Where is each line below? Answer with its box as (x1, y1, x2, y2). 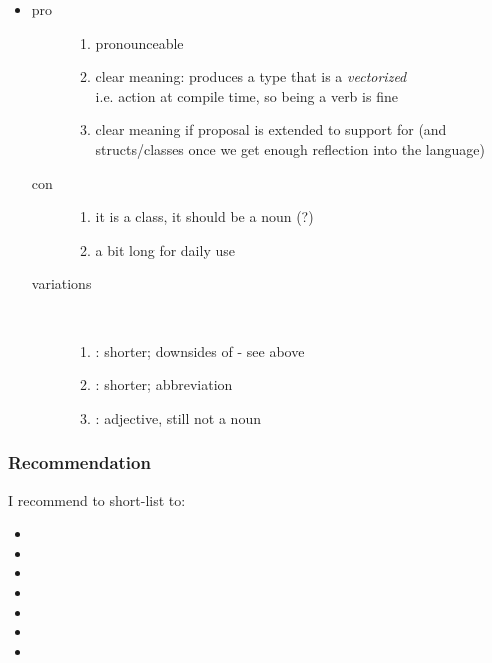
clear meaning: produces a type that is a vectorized (95, 66, 407, 87)
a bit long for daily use (95, 239, 235, 260)
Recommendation (8, 450, 151, 475)
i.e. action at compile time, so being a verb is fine (95, 85, 398, 106)
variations (31, 273, 92, 294)
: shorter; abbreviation (95, 374, 233, 395)
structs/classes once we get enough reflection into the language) (95, 138, 485, 159)
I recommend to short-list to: (8, 489, 186, 510)
